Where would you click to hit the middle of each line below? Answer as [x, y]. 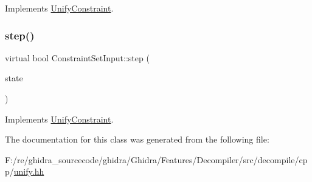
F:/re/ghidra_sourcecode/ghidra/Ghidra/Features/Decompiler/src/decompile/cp [156, 159]
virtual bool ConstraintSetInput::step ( [77, 57]
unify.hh [29, 171]
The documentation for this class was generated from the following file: [137, 139]
